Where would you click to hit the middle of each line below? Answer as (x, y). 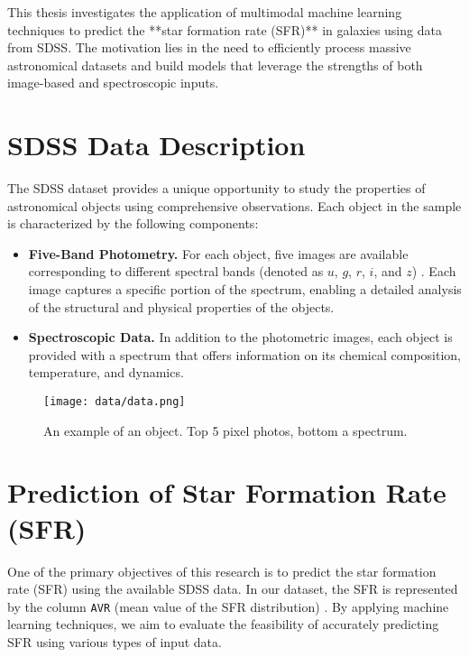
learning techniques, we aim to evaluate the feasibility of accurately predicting (223, 624)
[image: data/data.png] (115, 402)
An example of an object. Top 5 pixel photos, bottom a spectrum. (225, 430)
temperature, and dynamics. (106, 372)
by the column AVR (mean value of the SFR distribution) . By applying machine (228, 606)
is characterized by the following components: (133, 223)
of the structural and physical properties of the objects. (181, 306)
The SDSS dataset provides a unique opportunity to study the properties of (216, 188)
